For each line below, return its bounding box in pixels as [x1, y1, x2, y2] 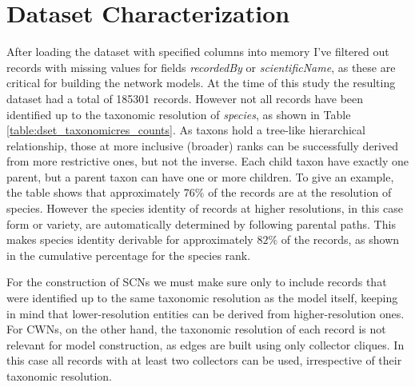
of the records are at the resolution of [208, 184, 392, 201]
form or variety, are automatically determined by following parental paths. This [6, 215, 396, 232]
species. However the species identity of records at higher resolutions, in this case [6, 200, 403, 217]
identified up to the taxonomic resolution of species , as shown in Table [6, 106, 351, 122]
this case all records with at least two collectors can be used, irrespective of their [6, 352, 402, 369]
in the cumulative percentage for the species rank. [6, 246, 251, 263]
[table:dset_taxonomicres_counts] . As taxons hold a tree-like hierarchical [6, 122, 365, 138]
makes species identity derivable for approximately [6, 231, 253, 248]
